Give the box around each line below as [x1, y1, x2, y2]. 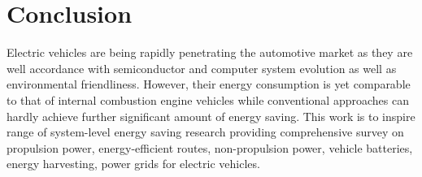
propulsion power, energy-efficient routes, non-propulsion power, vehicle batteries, [7, 139, 413, 156]
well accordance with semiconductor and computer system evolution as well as [7, 59, 397, 76]
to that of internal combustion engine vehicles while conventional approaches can [7, 91, 409, 108]
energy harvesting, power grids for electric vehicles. [7, 155, 260, 172]
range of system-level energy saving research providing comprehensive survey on [7, 123, 404, 140]
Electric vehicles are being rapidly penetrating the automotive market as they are [7, 44, 413, 61]
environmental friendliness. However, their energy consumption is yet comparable [7, 76, 411, 93]
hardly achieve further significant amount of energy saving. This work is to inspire [7, 107, 415, 124]
